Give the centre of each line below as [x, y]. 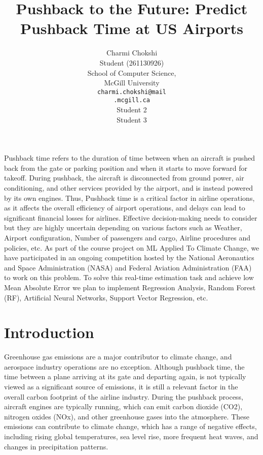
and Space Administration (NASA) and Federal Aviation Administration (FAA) [128, 267]
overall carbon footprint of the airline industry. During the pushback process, [124, 396]
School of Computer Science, [132, 72]
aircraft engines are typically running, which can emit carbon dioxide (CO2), [123, 406]
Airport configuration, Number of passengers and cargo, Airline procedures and [127, 237]
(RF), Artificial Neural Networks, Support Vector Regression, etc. [106, 297]
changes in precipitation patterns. [56, 446]
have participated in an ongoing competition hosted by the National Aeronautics [129, 257]
